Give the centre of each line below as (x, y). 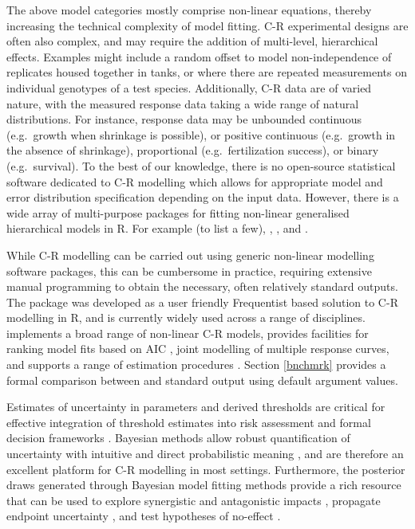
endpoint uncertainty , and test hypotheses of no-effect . (144, 516)
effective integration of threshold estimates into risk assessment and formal (189, 422)
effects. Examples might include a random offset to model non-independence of (199, 56)
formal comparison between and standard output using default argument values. (202, 380)
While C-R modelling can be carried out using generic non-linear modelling (190, 255)
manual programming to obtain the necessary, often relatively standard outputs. (202, 286)
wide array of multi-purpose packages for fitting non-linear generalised (178, 212)
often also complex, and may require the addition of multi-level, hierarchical (192, 41)
